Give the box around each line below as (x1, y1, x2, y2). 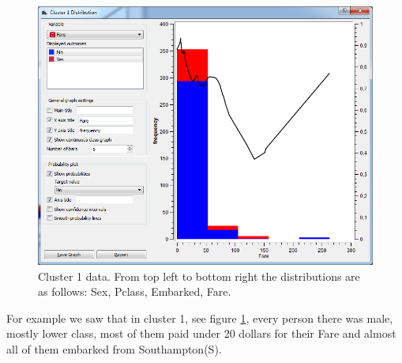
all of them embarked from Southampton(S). (6, 341, 222, 357)
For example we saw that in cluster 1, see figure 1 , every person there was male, (6, 309, 393, 326)
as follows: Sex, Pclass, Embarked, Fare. (38, 283, 231, 300)
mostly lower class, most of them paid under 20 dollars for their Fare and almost (6, 325, 396, 342)
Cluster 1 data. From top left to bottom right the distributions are (38, 267, 360, 284)
